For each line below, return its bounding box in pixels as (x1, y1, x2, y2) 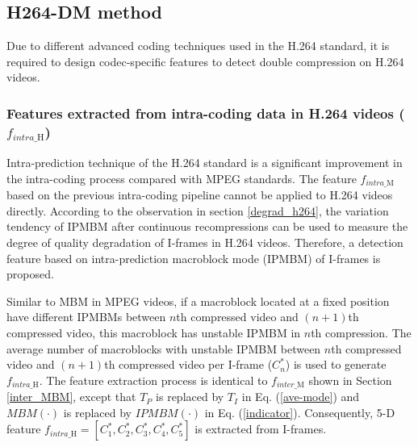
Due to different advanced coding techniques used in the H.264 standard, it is (6, 37, 390, 54)
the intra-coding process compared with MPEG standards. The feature (6, 169, 357, 186)
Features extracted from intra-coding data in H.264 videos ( (6, 102, 405, 123)
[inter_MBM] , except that (6, 388, 136, 405)
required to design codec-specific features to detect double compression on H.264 (6, 52, 404, 69)
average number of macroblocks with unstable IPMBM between (6, 340, 321, 357)
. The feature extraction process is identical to (39, 371, 268, 388)
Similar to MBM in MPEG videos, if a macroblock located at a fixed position (6, 292, 390, 309)
